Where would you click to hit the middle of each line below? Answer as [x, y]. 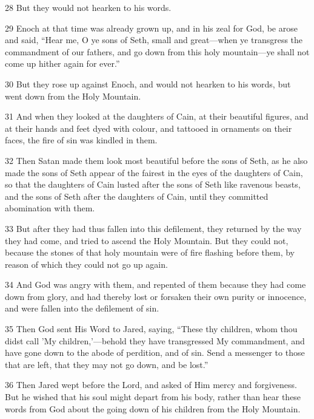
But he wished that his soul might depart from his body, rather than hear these [153, 397]
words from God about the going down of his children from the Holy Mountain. [153, 408]
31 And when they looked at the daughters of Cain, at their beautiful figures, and [157, 116]
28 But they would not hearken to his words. [88, 7]
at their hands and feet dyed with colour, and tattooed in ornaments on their [149, 128]
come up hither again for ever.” [62, 63]
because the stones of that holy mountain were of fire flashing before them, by [150, 252]
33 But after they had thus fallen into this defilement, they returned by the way [153, 228]
